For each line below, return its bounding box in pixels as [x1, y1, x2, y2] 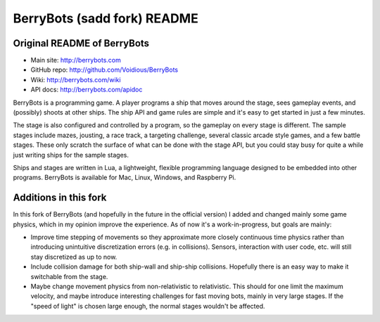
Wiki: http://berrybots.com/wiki [30, 75, 121, 84]
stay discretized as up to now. [30, 252, 118, 261]
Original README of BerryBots [13, 37, 150, 49]
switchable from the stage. [30, 272, 108, 281]
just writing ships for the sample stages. [13, 150, 129, 159]
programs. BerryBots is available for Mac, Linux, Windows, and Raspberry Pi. [13, 173, 236, 182]
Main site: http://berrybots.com [30, 56, 121, 65]
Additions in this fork [13, 192, 107, 204]
